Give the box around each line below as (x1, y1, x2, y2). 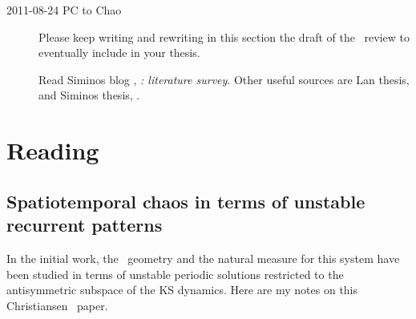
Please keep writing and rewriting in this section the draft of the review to (38, 28, 410, 45)
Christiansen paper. (6, 297, 108, 313)
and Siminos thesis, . (38, 87, 140, 103)
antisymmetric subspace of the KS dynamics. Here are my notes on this (6, 281, 358, 298)
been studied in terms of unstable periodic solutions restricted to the (6, 265, 344, 282)
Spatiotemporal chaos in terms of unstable (6, 188, 366, 213)
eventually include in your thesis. (38, 44, 200, 61)
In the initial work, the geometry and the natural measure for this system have (6, 249, 400, 266)
